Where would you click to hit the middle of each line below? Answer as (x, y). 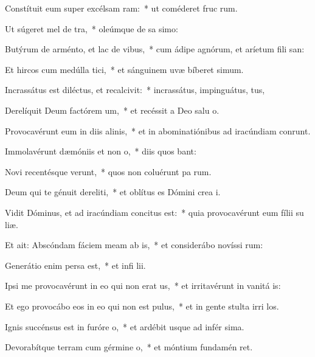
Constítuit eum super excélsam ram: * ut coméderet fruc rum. (121, 8)
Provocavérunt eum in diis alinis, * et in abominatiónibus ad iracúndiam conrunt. (158, 130)
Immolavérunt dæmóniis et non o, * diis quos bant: (101, 151)
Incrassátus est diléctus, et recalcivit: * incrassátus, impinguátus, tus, (135, 90)
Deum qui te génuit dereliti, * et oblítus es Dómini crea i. (113, 192)
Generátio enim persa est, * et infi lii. (75, 265)
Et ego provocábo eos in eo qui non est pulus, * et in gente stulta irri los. (142, 306)
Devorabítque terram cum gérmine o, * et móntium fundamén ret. (129, 347)
